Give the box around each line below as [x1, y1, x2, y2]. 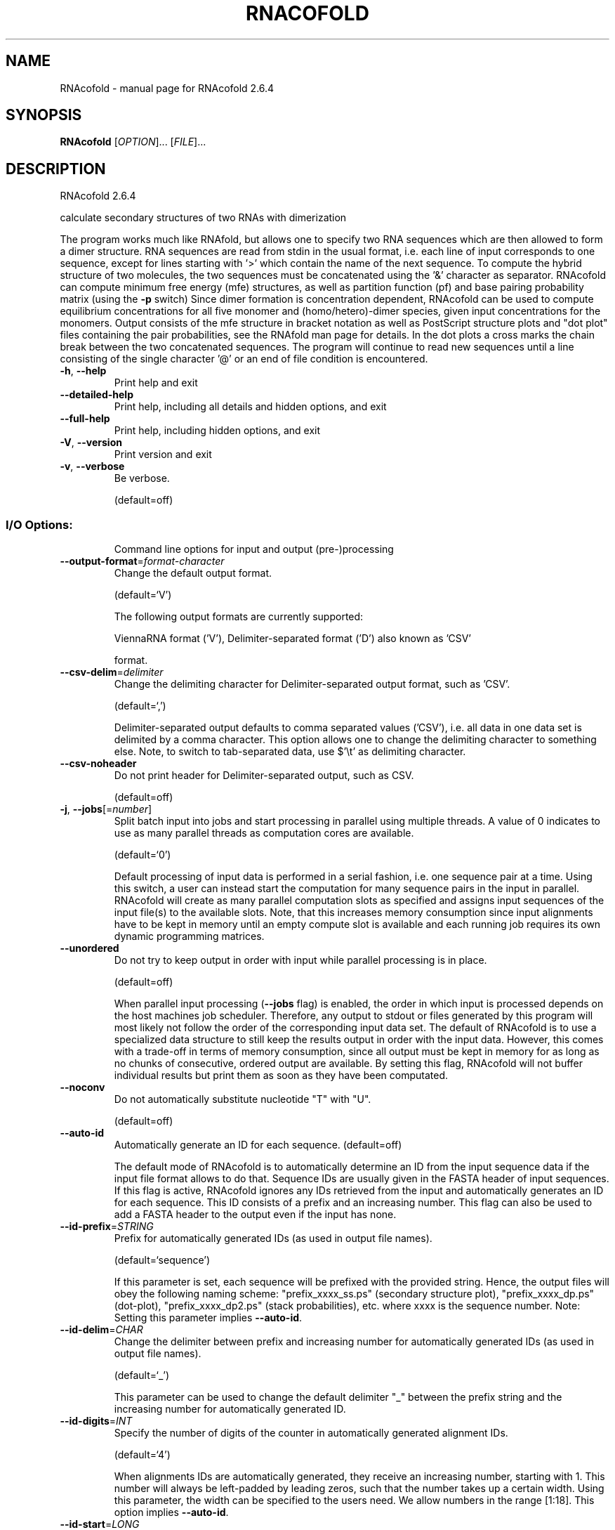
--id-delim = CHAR [60, 1323, 143, 1336]
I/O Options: [6, 517, 73, 532]
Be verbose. [114, 472, 170, 485]
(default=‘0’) [114, 849, 171, 861]
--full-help [60, 412, 110, 425]
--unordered [60, 942, 119, 955]
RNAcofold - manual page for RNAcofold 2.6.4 [60, 81, 275, 94]
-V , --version [60, 436, 122, 449]
